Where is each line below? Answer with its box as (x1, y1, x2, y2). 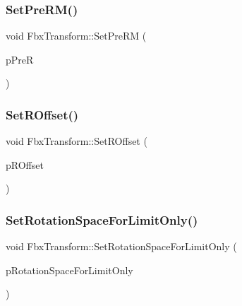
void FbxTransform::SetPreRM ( (6, 28, 147, 43)
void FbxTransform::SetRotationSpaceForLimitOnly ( (6, 239, 237, 254)
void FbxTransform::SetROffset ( (6, 134, 147, 148)
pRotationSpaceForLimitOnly (6, 262, 133, 277)
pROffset (6, 157, 44, 172)
